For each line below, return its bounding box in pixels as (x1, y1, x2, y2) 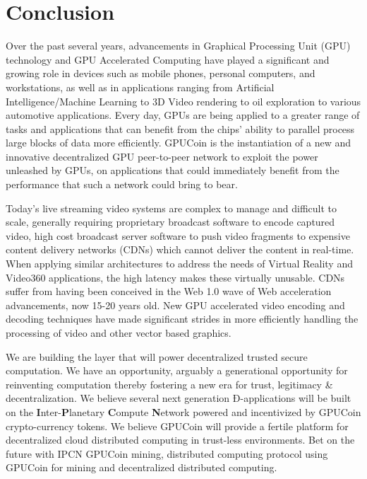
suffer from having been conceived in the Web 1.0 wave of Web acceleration (6, 284, 332, 299)
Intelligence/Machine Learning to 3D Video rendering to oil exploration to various (6, 93, 361, 108)
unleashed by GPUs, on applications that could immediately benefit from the (6, 163, 339, 178)
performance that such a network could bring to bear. (6, 177, 238, 192)
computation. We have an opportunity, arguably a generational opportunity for (6, 363, 348, 378)
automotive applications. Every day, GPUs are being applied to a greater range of (6, 108, 360, 122)
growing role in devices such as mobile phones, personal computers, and (6, 66, 315, 81)
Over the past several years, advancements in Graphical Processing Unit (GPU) (6, 38, 351, 53)
